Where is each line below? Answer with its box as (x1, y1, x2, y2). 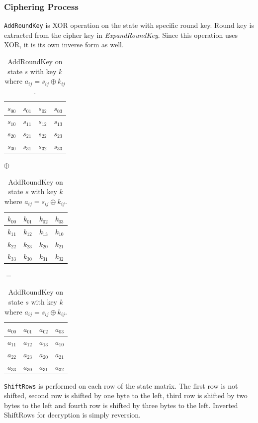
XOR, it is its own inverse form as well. (4, 39, 124, 50)
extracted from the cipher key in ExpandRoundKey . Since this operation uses (4, 29, 238, 40)
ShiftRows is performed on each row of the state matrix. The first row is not (4, 380, 238, 391)
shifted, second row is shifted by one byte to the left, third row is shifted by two (4, 390, 248, 401)
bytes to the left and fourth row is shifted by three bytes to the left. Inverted (4, 400, 238, 410)
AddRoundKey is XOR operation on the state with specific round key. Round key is (4, 20, 255, 30)
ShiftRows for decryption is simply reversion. (4, 410, 141, 420)
